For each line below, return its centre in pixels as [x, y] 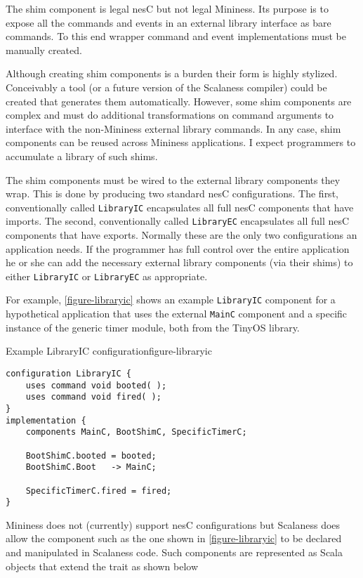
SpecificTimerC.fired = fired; [99, 491]
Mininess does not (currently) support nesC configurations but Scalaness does [173, 524]
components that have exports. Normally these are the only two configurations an [181, 235]
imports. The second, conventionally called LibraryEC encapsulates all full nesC [178, 221]
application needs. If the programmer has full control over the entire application [178, 248]
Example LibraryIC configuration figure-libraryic [109, 351]
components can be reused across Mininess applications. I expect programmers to [181, 142]
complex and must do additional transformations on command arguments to [170, 115]
